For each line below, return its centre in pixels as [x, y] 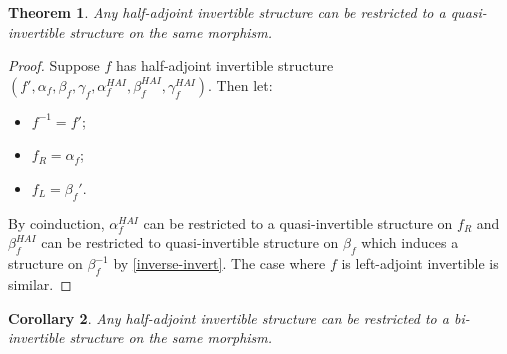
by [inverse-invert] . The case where [219, 263]
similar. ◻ [40, 283]
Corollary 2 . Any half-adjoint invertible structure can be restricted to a [228, 317]
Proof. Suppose [54, 65]
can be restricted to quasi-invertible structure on [190, 242]
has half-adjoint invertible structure [225, 65]
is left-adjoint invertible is [420, 263]
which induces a [410, 242]
